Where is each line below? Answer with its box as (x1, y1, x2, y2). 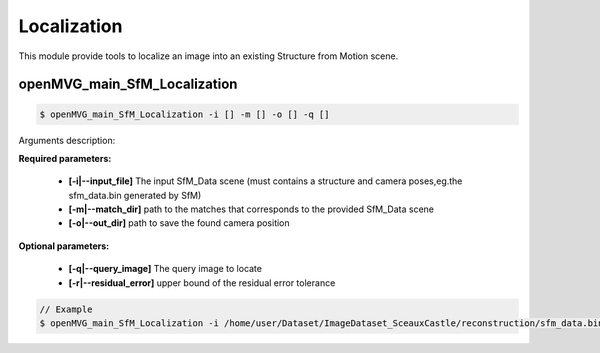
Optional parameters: (18, 240, 110, 252)
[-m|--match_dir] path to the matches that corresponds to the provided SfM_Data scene (68, 203, 435, 215)
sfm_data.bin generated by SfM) (68, 189, 202, 201)
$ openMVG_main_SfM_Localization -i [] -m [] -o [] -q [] (39, 108, 330, 120)
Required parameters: (18, 152, 112, 164)
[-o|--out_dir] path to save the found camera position (68, 217, 290, 229)
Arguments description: (18, 134, 116, 146)
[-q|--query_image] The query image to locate (68, 263, 262, 275)
